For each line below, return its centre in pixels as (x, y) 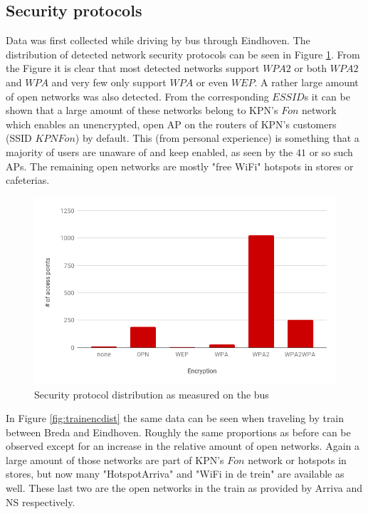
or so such (331, 151)
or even (212, 82)
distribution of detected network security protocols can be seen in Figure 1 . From (183, 54)
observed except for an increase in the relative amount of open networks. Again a (183, 446)
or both (311, 68)
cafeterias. (28, 180)
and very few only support (109, 82)
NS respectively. (41, 502)
